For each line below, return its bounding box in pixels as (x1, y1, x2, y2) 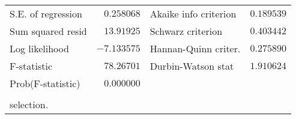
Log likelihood (10, 41, 69, 55)
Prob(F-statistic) (10, 76, 80, 90)
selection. (10, 97, 49, 111)
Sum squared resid (10, 24, 87, 38)
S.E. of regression (10, 7, 82, 20)
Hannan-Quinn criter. (150, 41, 241, 55)
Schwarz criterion (150, 24, 223, 38)
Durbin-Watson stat (150, 59, 234, 73)
